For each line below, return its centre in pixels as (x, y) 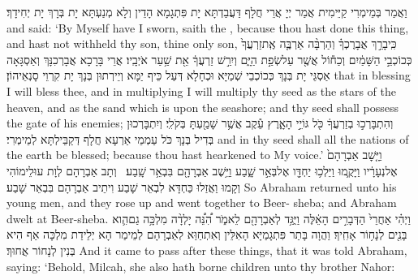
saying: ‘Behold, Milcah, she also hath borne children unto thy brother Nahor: (201, 266)
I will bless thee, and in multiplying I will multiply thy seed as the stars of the (201, 90)
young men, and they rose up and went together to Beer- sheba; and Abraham (202, 202)
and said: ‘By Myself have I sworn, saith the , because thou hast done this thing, (208, 27)
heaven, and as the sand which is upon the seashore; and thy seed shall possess (203, 107)
